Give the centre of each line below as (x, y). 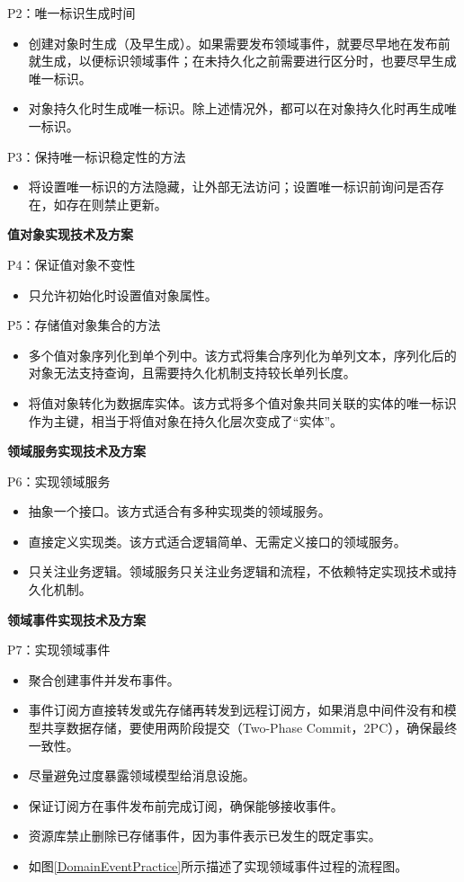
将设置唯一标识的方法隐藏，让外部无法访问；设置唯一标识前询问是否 (230, 187)
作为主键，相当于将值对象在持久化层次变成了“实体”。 (186, 420)
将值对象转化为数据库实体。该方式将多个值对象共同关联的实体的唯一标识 (242, 402)
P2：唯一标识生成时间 (71, 13)
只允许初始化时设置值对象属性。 (123, 294)
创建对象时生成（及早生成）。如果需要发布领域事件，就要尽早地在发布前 (239, 43)
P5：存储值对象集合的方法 (84, 325)
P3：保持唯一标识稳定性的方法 (97, 156)
